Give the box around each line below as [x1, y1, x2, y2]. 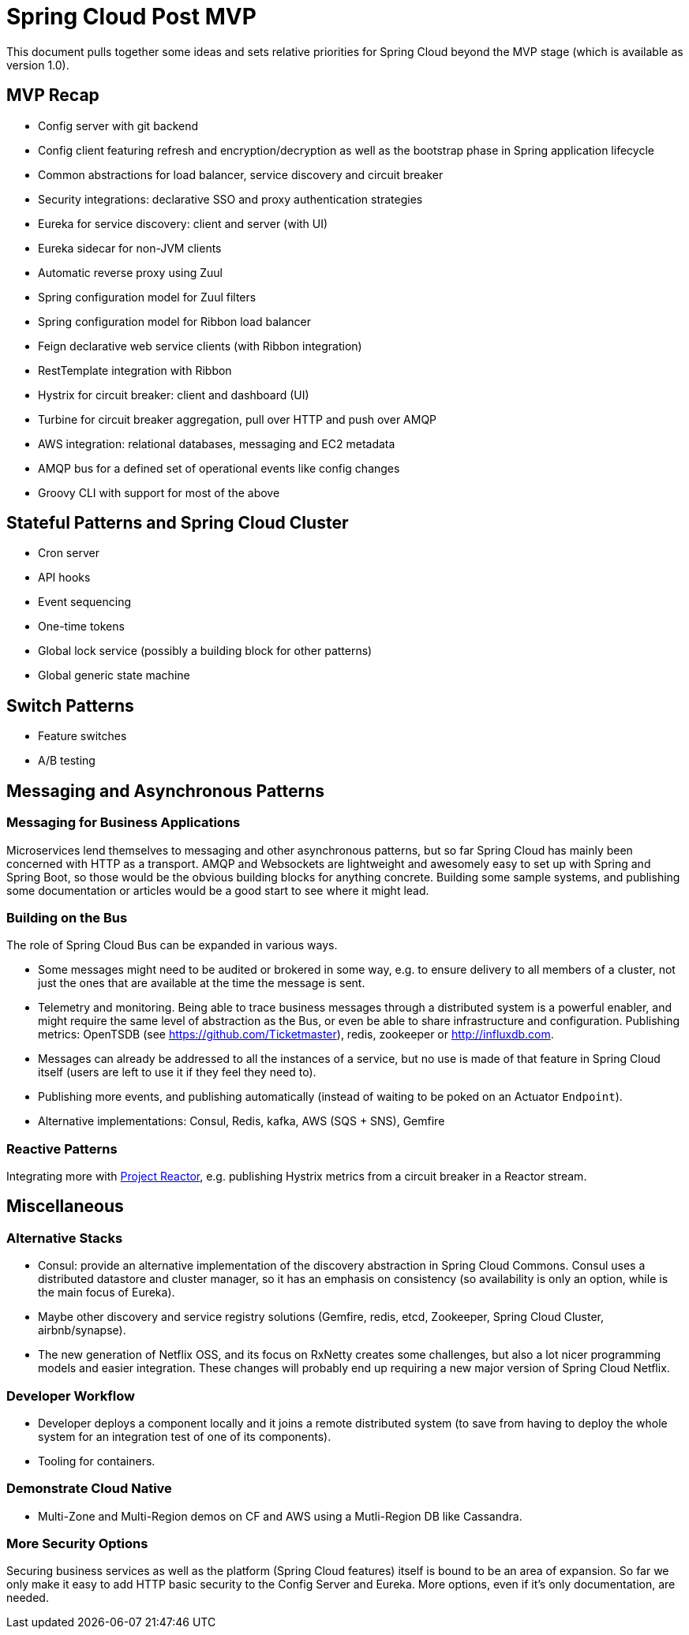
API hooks [38, 571, 91, 585]
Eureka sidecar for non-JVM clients [38, 241, 222, 255]
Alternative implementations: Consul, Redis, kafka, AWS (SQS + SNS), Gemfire [38, 1114, 445, 1128]
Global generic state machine [38, 668, 190, 683]
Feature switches [38, 729, 127, 743]
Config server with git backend [38, 118, 199, 133]
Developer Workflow [6, 1387, 135, 1404]
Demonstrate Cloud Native [6, 1480, 172, 1497]
